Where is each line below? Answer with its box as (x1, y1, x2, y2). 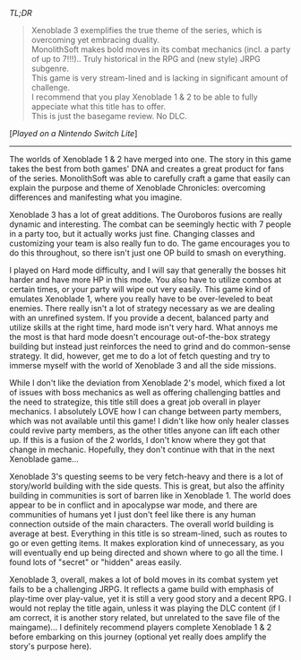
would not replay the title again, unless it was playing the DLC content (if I (9, 603, 280, 613)
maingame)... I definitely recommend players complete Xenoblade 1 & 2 (9, 622, 272, 632)
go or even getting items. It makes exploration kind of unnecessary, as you (9, 538, 285, 548)
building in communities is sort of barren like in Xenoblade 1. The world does (9, 491, 291, 500)
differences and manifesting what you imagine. (9, 192, 183, 203)
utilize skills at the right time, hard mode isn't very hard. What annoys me (9, 322, 279, 333)
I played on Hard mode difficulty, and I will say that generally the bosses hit (9, 265, 287, 275)
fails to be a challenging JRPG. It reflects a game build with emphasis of (9, 584, 275, 595)
